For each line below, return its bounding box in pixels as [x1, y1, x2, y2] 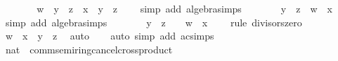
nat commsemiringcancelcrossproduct [5, 42, 173, 56]
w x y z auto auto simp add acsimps [5, 28, 214, 43]
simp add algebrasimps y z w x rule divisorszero [5, 15, 302, 29]
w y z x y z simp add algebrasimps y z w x [37, 1, 332, 15]
